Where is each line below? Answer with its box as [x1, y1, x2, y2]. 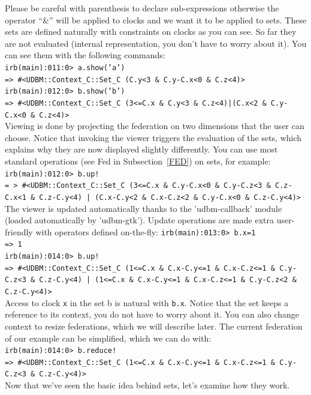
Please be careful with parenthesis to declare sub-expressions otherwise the [5, 2, 279, 14]
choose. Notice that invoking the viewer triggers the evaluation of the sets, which [5, 131, 302, 143]
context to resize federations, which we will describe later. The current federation [5, 319, 303, 332]
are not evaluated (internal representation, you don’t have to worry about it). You [5, 37, 307, 49]
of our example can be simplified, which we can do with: [5, 331, 212, 344]
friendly [5, 225, 33, 238]
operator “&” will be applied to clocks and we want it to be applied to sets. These [5, 13, 307, 26]
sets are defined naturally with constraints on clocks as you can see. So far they [5, 25, 297, 38]
